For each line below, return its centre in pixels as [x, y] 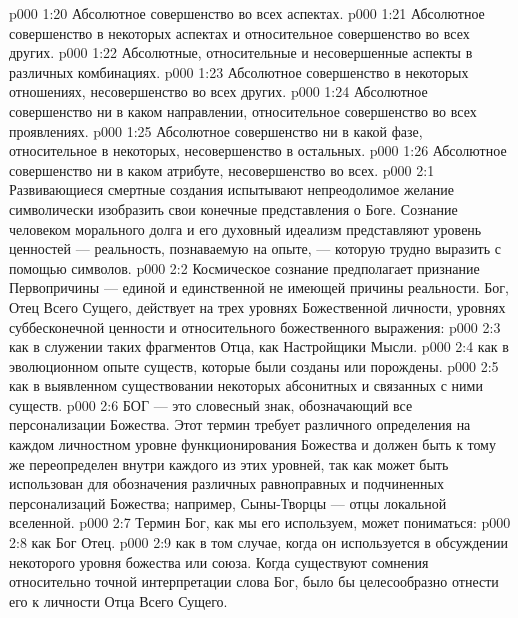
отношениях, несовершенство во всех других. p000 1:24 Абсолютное [218, 91]
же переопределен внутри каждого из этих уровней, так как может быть [229, 463]
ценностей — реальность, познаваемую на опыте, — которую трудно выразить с [255, 248]
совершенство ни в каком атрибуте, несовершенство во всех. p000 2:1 [222, 169]
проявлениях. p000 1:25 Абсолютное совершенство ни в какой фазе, [216, 130]
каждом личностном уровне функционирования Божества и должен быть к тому [252, 444]
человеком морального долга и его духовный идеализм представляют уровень [245, 228]
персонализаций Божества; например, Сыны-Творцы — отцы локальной [228, 502]
